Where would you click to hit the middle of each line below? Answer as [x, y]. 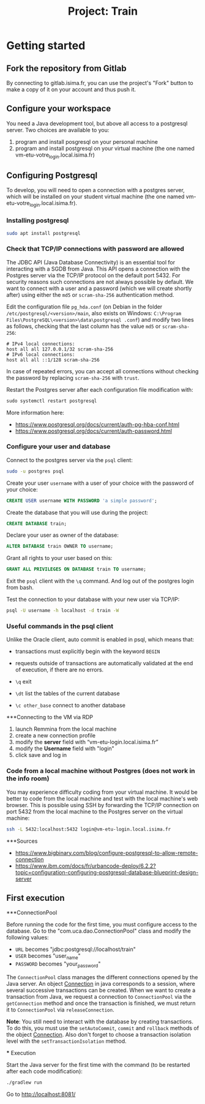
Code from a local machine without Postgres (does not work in [101, 771]
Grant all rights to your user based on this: [59, 558]
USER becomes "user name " [48, 957]
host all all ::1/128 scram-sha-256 [53, 360]
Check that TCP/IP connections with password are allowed [95, 249]
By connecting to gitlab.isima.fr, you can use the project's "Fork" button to [100, 83]
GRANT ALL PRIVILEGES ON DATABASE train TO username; [76, 569]
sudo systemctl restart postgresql [52, 401]
